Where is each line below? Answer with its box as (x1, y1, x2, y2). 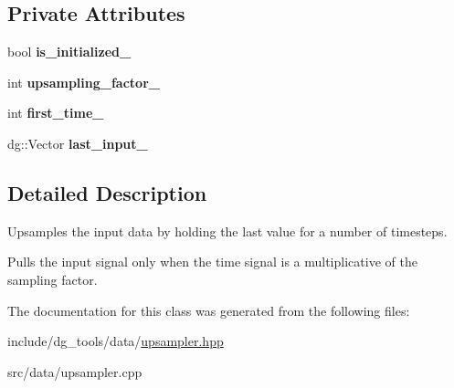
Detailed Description (7, 178, 207, 206)
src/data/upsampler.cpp (7, 362, 143, 381)
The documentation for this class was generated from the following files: (7, 300, 410, 320)
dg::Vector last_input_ (7, 133, 148, 152)
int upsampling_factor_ (7, 72, 160, 91)
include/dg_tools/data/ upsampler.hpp (7, 331, 224, 351)
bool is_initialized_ (7, 42, 132, 61)
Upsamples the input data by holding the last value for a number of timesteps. (7, 221, 448, 240)
